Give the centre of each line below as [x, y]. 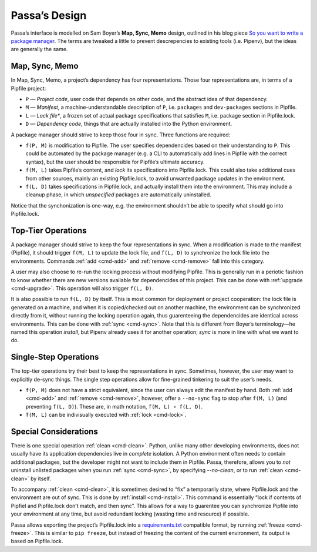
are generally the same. [39, 49]
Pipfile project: [28, 88]
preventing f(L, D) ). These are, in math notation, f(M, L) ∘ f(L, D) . [114, 406]
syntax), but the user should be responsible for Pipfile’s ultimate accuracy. [115, 162]
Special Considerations [54, 431]
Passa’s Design [49, 15]
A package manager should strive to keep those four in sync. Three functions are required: [121, 135]
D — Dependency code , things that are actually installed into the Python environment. [129, 124]
